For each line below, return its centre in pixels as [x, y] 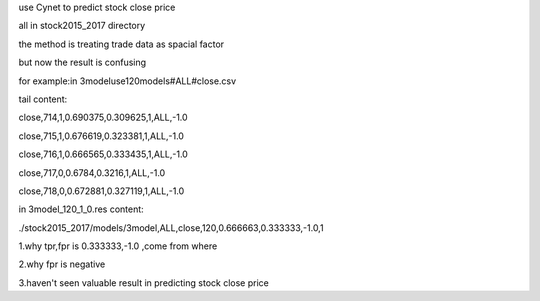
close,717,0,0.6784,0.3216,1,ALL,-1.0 [92, 172]
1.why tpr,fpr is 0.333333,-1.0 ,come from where [118, 246]
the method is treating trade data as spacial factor [121, 44]
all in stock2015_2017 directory [82, 26]
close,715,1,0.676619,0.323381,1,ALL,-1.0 [101, 136]
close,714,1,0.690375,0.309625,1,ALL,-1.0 [103, 117]
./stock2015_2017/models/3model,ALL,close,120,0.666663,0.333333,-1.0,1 [171, 227]
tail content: [43, 99]
